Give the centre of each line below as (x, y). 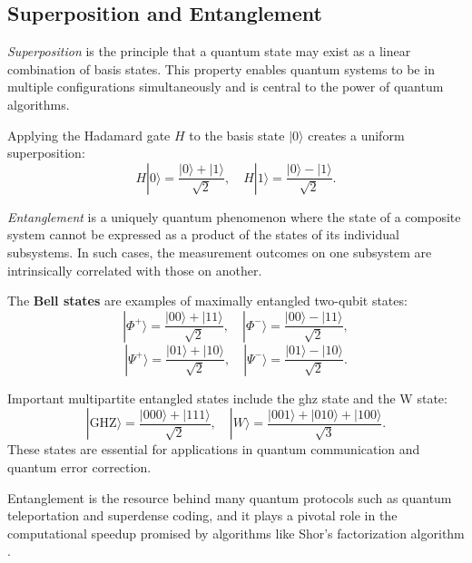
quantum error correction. (79, 466)
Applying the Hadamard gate (89, 135)
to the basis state (237, 135)
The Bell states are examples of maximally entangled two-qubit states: (207, 301)
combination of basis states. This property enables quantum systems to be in (221, 68)
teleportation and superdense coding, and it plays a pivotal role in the (202, 515)
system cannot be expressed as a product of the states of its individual (203, 234)
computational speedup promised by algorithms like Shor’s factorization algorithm (236, 533)
